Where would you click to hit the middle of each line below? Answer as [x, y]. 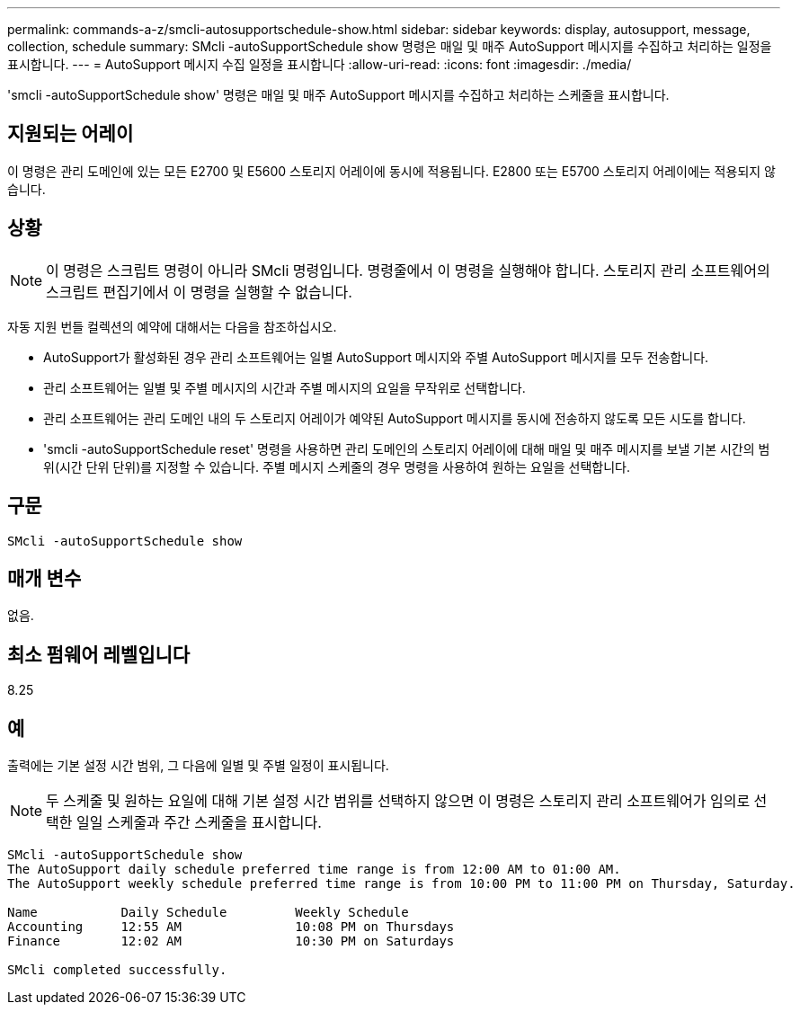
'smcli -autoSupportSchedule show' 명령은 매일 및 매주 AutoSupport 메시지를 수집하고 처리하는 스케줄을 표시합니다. [338, 95]
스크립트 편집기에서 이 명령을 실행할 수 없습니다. [199, 292]
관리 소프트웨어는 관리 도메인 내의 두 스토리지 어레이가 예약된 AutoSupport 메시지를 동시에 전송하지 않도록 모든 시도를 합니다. [395, 418]
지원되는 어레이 [71, 134]
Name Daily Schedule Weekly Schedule [208, 913]
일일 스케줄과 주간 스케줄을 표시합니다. [199, 823]
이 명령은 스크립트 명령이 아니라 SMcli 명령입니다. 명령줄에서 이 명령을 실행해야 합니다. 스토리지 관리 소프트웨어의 [408, 270]
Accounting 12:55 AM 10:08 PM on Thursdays [231, 927]
